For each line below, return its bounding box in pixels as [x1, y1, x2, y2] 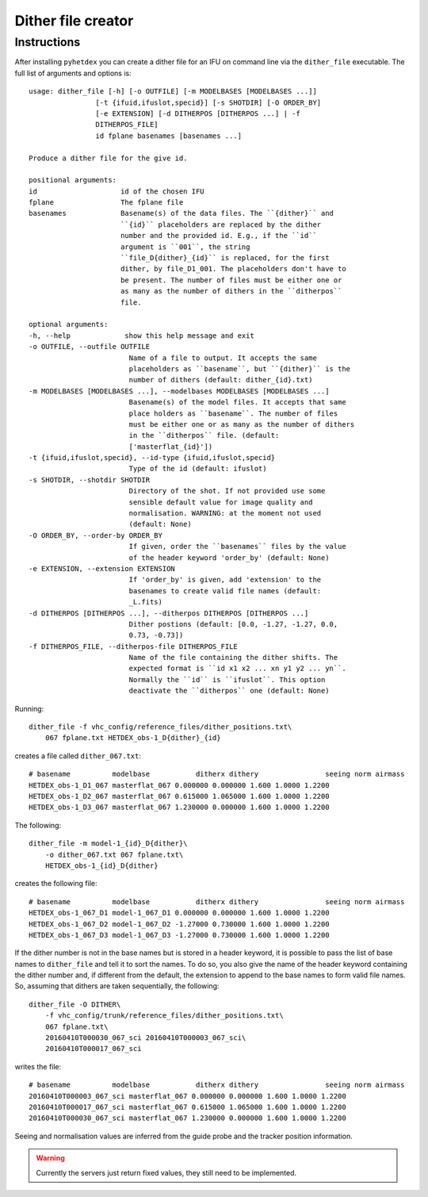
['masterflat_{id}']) [128, 442, 213, 451]
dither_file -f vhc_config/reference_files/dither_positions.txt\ [29, 723, 292, 731]
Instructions [14, 35, 81, 49]
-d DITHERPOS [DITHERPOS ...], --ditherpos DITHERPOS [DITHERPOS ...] [29, 608, 309, 618]
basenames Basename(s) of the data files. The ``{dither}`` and [29, 209, 334, 218]
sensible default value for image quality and [128, 497, 313, 507]
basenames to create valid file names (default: [128, 586, 322, 595]
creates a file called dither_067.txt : [14, 750, 142, 761]
